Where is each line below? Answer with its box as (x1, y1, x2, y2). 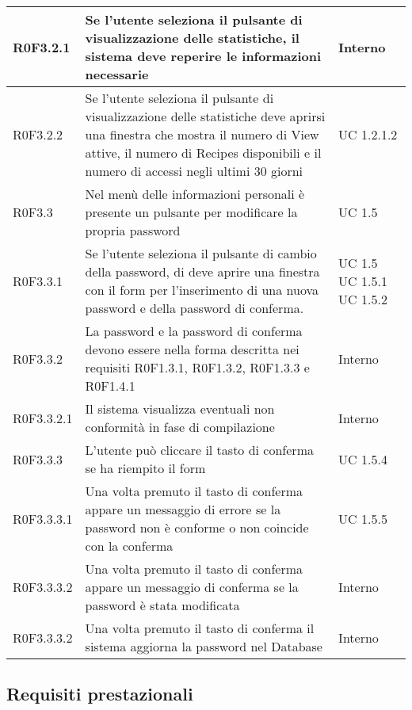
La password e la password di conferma (85, 322, 303, 340)
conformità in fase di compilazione (85, 418, 275, 436)
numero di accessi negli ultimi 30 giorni (85, 162, 303, 180)
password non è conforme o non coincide (85, 518, 309, 536)
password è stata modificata (85, 596, 240, 614)
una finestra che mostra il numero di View (85, 125, 319, 143)
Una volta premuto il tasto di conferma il (85, 619, 315, 637)
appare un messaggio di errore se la (85, 500, 281, 518)
